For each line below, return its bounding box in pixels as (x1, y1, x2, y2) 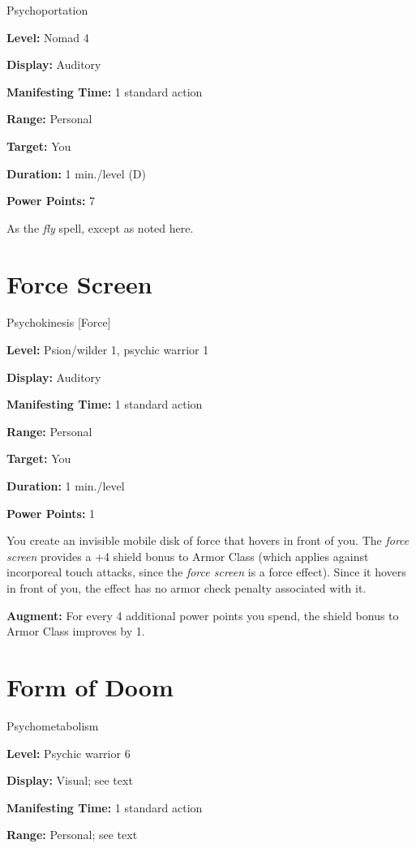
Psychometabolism (6, 717, 99, 734)
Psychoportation (6, 2, 88, 18)
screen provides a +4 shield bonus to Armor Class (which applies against (6, 547, 369, 564)
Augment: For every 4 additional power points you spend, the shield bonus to (6, 606, 399, 623)
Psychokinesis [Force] (6, 314, 111, 331)
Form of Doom (6, 670, 174, 703)
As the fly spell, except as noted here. (6, 219, 194, 236)
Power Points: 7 (6, 192, 96, 209)
